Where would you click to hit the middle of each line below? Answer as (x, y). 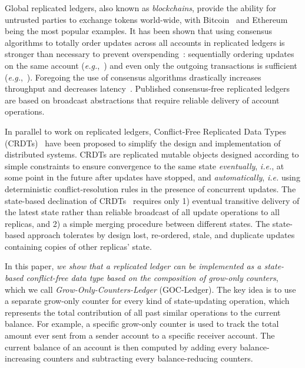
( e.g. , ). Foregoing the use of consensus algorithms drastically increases (133, 77)
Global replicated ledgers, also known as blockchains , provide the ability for (140, 8)
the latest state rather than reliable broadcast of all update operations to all (142, 212)
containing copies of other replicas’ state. (78, 246)
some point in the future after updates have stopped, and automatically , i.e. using (152, 177)
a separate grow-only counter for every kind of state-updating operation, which (147, 301)
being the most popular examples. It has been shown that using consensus (139, 31)
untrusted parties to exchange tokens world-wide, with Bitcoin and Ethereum (146, 19)
